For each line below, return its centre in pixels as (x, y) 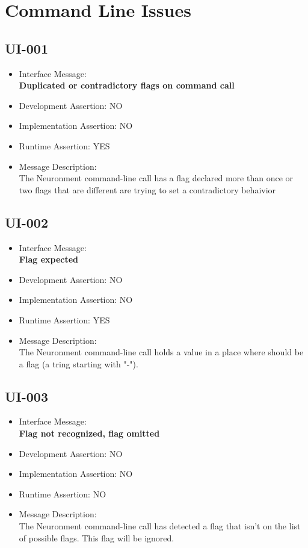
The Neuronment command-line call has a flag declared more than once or (156, 178)
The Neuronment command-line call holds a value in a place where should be (161, 352)
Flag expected (49, 259)
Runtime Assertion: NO (63, 494)
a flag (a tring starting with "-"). (79, 363)
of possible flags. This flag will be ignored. (97, 537)
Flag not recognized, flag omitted (89, 433)
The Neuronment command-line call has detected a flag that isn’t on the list (160, 526)
